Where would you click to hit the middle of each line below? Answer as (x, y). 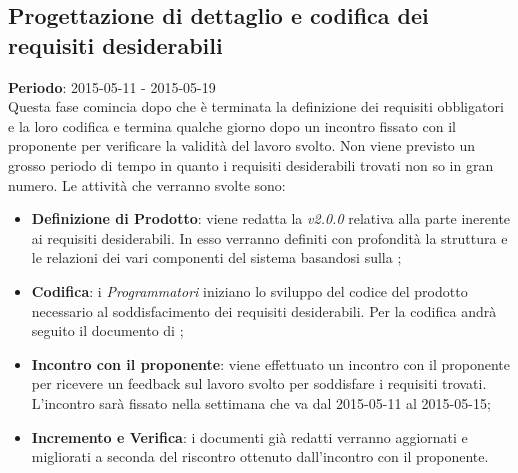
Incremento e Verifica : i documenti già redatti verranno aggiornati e (249, 436)
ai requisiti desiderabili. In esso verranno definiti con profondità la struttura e (269, 237)
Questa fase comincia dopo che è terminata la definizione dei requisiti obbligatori (256, 106)
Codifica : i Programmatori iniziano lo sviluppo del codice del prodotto (249, 290)
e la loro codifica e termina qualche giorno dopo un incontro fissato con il (232, 125)
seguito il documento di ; (107, 330)
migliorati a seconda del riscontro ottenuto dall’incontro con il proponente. (260, 456)
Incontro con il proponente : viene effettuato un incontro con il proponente (271, 363)
